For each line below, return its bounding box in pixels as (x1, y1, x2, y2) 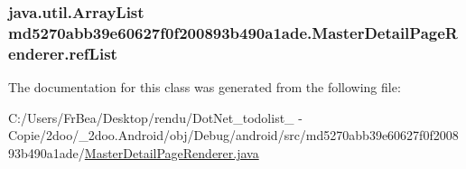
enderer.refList (8, 42, 117, 64)
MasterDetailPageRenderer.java (84, 143, 259, 162)
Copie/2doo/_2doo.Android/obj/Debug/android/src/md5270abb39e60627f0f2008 (8, 126, 459, 145)
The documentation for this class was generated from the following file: (8, 78, 401, 97)
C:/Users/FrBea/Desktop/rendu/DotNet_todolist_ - (8, 108, 303, 127)
